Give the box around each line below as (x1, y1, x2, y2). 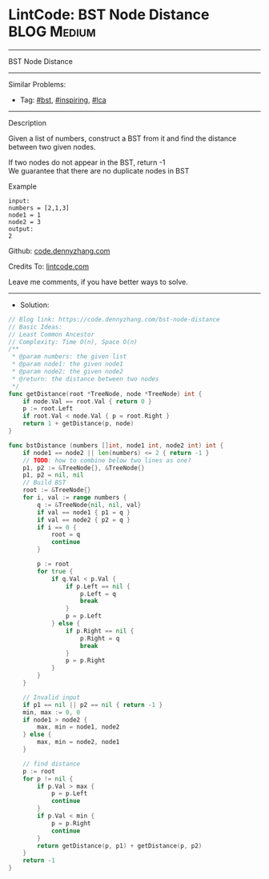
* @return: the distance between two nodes (11, 374, 159, 383)
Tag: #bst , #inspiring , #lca (19, 94, 106, 105)
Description (8, 118, 46, 127)
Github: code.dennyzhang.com (8, 246, 110, 255)
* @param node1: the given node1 (11, 360, 124, 369)
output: (8, 225, 34, 233)
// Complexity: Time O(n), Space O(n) (8, 338, 138, 346)
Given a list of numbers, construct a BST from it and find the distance (8, 134, 237, 143)
